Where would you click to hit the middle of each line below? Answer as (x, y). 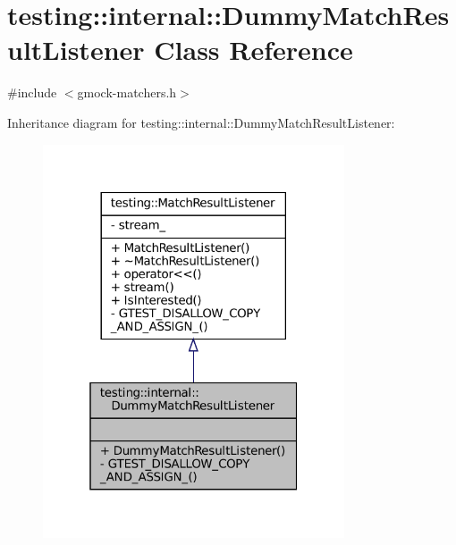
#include (32, 92)
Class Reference (253, 50)
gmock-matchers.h (127, 92)
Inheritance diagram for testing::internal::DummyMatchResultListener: (201, 122)
